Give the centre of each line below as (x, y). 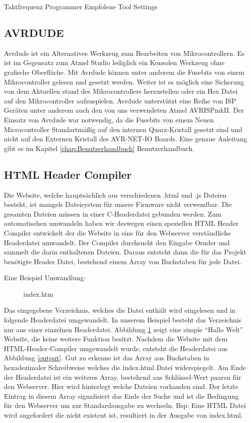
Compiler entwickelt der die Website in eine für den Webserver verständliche (117, 232)
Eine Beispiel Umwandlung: (45, 278)
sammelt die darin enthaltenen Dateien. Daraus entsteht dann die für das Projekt (125, 252)
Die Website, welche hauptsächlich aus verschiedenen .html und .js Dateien (115, 195)
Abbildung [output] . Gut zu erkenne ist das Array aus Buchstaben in (107, 358)
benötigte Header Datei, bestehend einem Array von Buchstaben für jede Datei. (123, 261)
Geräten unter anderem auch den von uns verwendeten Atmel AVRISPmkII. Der (124, 110)
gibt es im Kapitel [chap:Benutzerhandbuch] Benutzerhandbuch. (99, 148)
